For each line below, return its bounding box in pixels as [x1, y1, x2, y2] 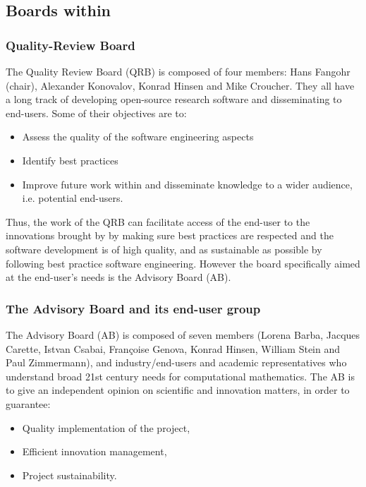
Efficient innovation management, [22, 444, 167, 459]
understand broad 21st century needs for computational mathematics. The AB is [6, 368, 355, 383]
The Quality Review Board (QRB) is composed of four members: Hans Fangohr [6, 64, 350, 78]
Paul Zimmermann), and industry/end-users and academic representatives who [6, 355, 347, 370]
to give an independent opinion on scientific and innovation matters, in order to [6, 383, 350, 397]
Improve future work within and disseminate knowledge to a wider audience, [22, 176, 353, 191]
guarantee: [6, 396, 51, 411]
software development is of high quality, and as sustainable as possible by [6, 241, 322, 256]
